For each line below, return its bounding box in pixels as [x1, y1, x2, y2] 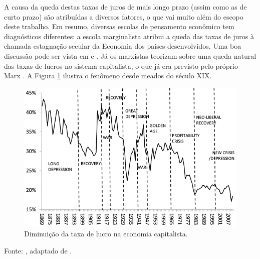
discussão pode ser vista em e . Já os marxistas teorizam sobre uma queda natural [4, 50, 256, 61]
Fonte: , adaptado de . [4, 245, 72, 255]
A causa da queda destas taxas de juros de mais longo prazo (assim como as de [4, 2, 247, 12]
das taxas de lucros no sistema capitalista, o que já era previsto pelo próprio [4, 60, 238, 71]
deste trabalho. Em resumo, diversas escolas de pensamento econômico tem [4, 21, 234, 32]
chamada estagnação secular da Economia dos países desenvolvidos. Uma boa [4, 41, 241, 51]
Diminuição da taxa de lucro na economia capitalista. [24, 228, 188, 239]
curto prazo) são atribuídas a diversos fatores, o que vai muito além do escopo [4, 11, 243, 22]
